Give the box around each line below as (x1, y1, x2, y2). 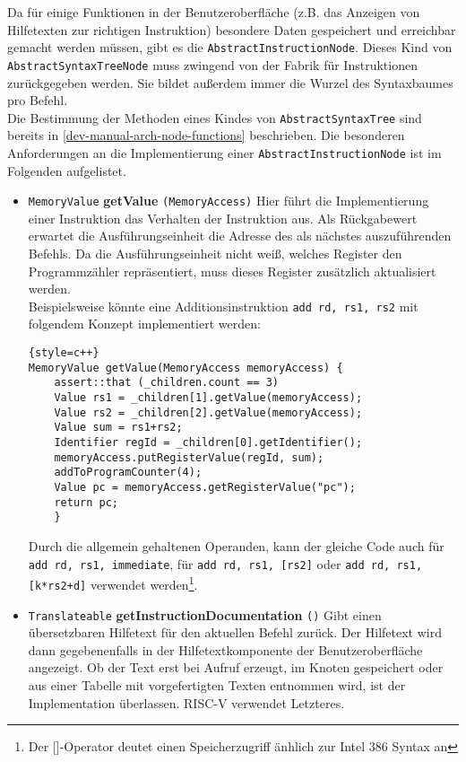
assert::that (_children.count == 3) (54, 376, 279, 390)
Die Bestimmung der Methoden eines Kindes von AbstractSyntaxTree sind (7, 108, 422, 127)
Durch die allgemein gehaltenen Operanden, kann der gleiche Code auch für (28, 536, 444, 555)
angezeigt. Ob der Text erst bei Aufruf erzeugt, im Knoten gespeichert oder (28, 658, 444, 677)
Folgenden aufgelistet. (7, 161, 126, 180)
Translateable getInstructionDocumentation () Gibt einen (28, 605, 382, 624)
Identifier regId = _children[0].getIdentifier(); (54, 436, 363, 449)
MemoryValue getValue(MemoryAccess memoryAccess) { (28, 361, 343, 374)
